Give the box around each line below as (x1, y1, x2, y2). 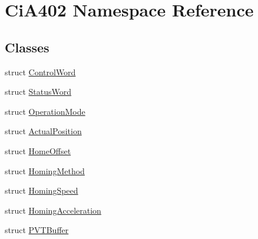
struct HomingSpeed (5, 184, 78, 197)
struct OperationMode (5, 105, 85, 117)
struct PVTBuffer (5, 224, 69, 236)
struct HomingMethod (5, 164, 85, 177)
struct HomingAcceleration (5, 204, 101, 216)
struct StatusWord (5, 85, 72, 98)
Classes (5, 38, 49, 56)
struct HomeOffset (5, 144, 71, 157)
